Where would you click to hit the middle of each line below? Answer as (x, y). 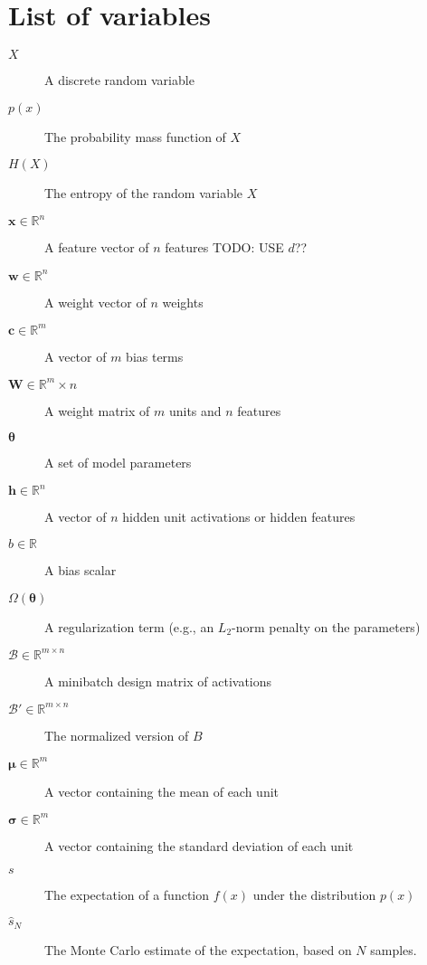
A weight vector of (95, 302)
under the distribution (314, 894)
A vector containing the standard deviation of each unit (199, 845)
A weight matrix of (97, 410)
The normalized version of (117, 735)
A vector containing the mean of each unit (162, 791)
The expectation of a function (127, 894)
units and (195, 410)
